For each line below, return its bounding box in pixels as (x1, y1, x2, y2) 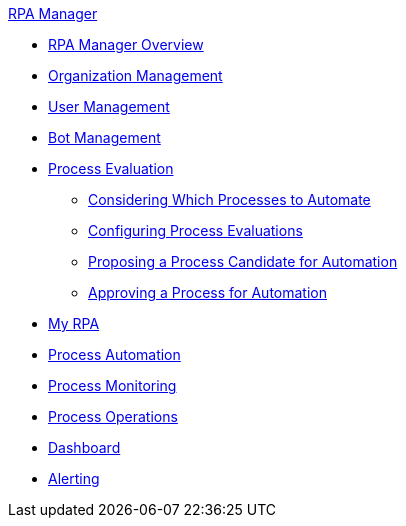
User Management (48, 98, 170, 115)
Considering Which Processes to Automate (88, 191, 371, 208)
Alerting (48, 470, 100, 487)
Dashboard (48, 439, 121, 456)
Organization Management (48, 67, 223, 84)
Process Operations (48, 408, 178, 425)
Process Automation (48, 346, 181, 363)
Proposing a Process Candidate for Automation (88, 253, 398, 270)
